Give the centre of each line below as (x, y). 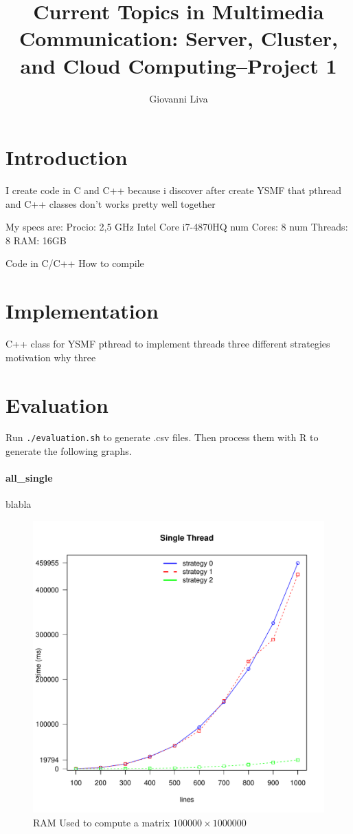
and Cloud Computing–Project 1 (179, 65)
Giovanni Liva (179, 98)
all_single (29, 478)
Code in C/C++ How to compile (75, 263)
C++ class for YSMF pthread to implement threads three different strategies (168, 344)
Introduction (67, 157)
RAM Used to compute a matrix (102, 822)
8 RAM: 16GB (36, 240)
